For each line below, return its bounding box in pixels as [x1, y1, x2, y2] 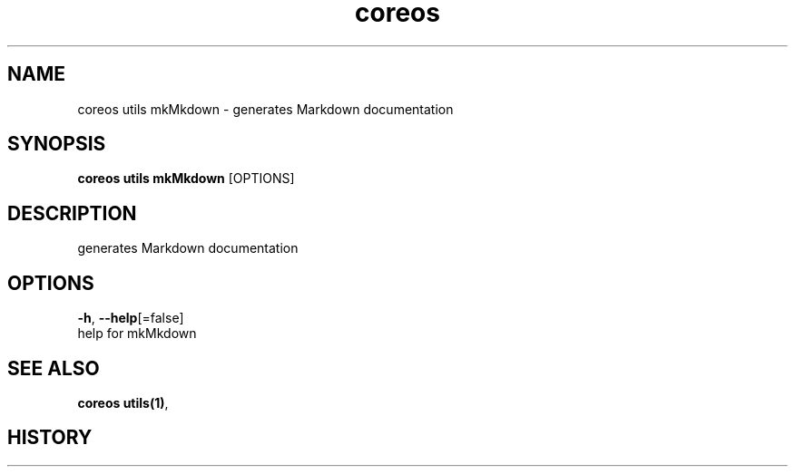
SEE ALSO [7, 356, 100, 380]
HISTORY [7, 426, 93, 450]
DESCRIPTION [7, 201, 137, 225]
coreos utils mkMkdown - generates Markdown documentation [77, 101, 454, 117]
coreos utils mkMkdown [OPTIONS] [77, 170, 295, 187]
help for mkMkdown [77, 325, 197, 342]
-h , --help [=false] [77, 310, 184, 326]
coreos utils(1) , [77, 394, 169, 411]
